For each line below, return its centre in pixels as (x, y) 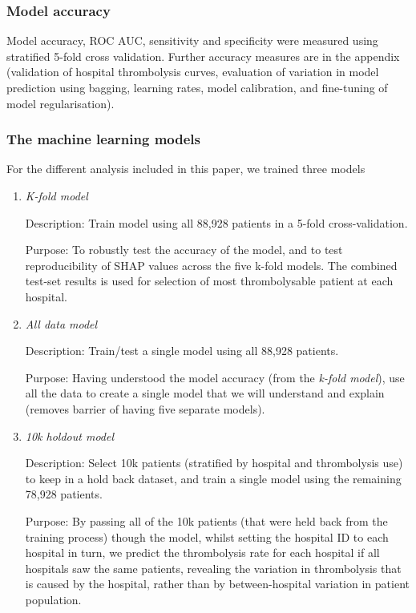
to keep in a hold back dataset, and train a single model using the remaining (213, 478)
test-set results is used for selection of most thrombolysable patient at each (209, 281)
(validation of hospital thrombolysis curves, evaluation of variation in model (193, 72)
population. (53, 599)
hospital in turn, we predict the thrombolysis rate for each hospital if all (202, 553)
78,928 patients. (64, 494)
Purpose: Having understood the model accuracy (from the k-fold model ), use (215, 377)
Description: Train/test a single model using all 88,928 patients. (182, 351)
